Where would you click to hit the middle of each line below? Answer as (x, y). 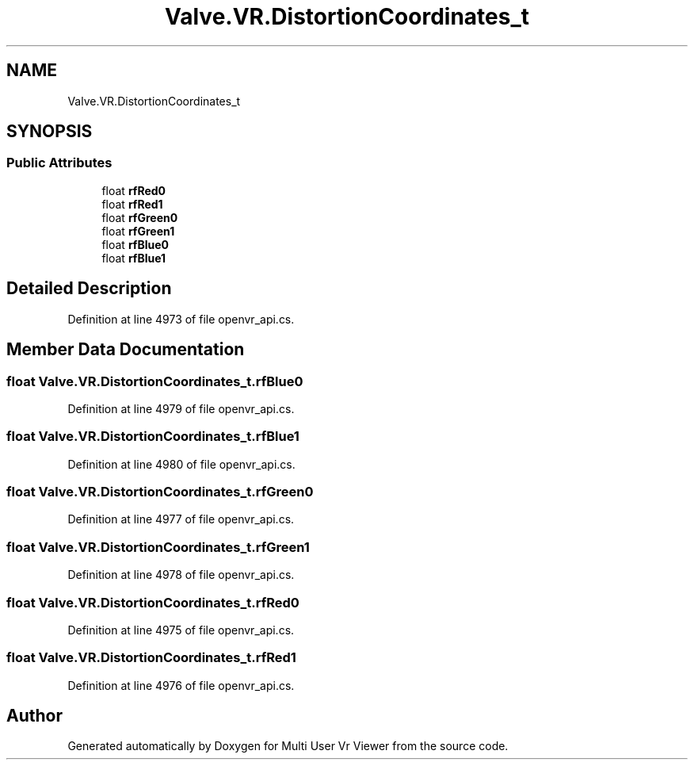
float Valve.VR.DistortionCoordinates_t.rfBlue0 (155, 381)
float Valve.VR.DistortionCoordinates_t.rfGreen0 (160, 492)
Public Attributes (59, 163)
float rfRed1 (132, 204)
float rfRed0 (134, 190)
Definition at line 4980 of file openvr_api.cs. (181, 464)
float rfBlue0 (135, 244)
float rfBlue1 (134, 258)
